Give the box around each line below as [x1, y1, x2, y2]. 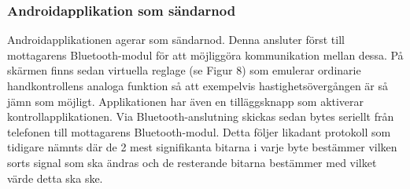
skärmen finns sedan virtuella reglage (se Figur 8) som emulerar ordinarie [7, 62, 361, 78]
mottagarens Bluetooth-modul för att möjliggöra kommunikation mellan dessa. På [7, 46, 404, 63]
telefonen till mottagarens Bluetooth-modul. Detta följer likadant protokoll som [7, 123, 391, 140]
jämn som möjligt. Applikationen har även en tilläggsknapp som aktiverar [7, 93, 364, 109]
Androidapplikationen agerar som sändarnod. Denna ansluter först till [7, 31, 345, 48]
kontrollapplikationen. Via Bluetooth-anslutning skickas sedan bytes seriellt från [7, 108, 394, 125]
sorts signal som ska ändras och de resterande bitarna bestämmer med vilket [7, 154, 377, 170]
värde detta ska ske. [7, 169, 103, 186]
